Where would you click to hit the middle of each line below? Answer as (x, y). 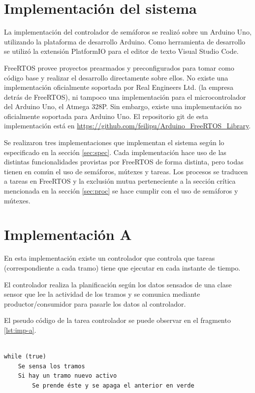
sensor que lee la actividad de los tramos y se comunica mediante (102, 294)
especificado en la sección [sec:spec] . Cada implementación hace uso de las (115, 152)
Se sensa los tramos (51, 366)
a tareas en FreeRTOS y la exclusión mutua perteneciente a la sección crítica (120, 181)
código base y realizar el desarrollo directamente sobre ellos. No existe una (116, 77)
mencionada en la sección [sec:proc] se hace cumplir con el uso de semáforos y (121, 191)
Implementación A (68, 234)
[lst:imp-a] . (20, 330)
